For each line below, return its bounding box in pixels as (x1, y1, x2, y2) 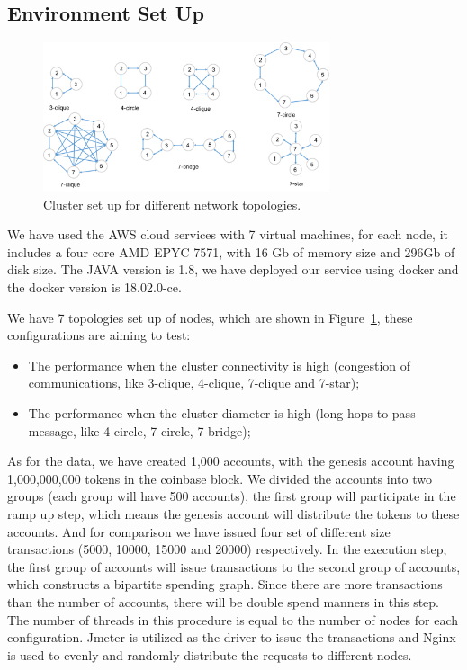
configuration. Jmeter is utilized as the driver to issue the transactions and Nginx (7, 628, 456, 647)
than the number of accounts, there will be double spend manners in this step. (7, 592, 440, 611)
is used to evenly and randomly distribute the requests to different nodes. (7, 645, 412, 664)
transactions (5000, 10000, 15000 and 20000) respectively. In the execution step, (7, 540, 447, 558)
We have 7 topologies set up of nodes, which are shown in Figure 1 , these (7, 308, 413, 326)
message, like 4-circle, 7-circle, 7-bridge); (28, 421, 251, 440)
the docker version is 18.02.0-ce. (7, 278, 182, 296)
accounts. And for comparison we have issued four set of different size (7, 522, 391, 540)
